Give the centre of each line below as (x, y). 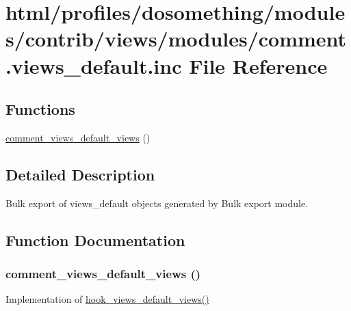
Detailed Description (80, 174)
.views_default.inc (94, 65)
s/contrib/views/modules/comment (176, 39)
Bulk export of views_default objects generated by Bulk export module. (157, 203)
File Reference (258, 65)
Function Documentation (95, 240)
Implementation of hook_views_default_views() (107, 299)
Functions (40, 109)
